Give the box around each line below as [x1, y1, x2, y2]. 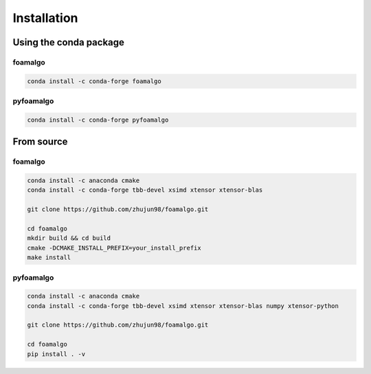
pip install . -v [27, 350, 86, 357]
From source [12, 136, 68, 148]
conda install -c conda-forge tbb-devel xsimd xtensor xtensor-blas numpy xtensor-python [27, 302, 339, 309]
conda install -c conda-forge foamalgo [27, 77, 161, 85]
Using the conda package [12, 36, 125, 48]
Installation [12, 10, 78, 25]
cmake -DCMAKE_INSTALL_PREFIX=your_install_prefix [27, 244, 202, 252]
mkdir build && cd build [27, 234, 111, 242]
